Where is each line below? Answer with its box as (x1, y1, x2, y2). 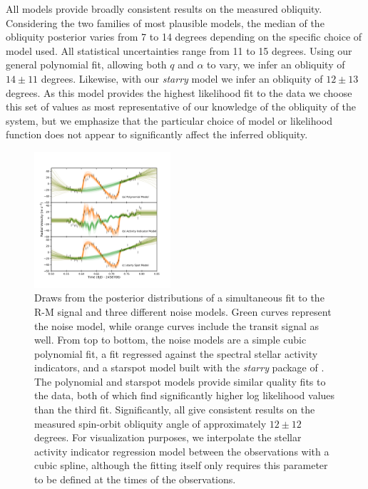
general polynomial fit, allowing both (6, 57, 167, 72)
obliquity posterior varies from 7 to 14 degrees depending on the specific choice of (6, 29, 362, 44)
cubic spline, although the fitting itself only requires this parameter (34, 458, 328, 473)
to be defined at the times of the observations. (34, 472, 236, 487)
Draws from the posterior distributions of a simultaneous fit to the (34, 290, 324, 305)
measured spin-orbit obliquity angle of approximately (34, 416, 267, 431)
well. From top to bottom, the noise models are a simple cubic (34, 332, 307, 347)
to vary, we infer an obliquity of (207, 57, 345, 72)
